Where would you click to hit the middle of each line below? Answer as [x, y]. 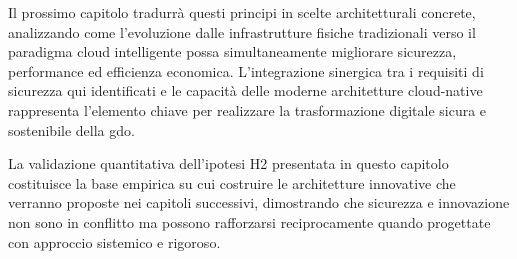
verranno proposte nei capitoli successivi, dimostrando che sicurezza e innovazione [259, 202]
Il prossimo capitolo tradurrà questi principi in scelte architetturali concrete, [242, 12]
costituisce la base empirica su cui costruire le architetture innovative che [232, 182]
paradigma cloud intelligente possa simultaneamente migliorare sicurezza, [232, 51]
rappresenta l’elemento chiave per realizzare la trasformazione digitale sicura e [247, 109]
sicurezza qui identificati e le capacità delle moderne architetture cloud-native [245, 90]
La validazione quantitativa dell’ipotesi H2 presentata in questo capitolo [228, 163]
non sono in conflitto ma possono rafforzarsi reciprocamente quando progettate [249, 221]
